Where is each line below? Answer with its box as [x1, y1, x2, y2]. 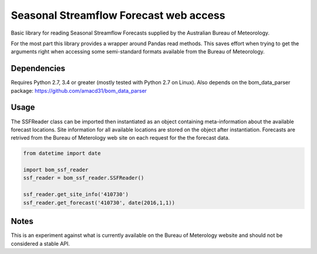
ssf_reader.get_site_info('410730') [23, 191, 129, 198]
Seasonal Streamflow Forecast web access [11, 9, 225, 22]
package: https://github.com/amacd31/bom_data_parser [11, 87, 147, 94]
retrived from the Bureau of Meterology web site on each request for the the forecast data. [11, 134, 230, 141]
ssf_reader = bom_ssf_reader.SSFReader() [23, 175, 144, 181]
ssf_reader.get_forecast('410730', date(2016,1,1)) [23, 199, 176, 206]
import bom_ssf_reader [23, 167, 89, 173]
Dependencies [11, 63, 66, 73]
